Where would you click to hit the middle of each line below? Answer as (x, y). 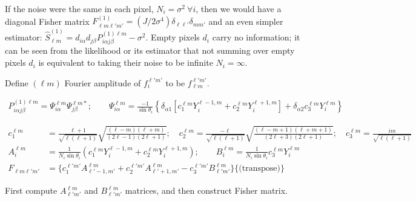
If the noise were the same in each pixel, (79, 8)
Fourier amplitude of (103, 82)
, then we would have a (239, 8)
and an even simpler (246, 21)
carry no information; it (256, 37)
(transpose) (259, 169)
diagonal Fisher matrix (47, 21)
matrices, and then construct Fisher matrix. (206, 190)
